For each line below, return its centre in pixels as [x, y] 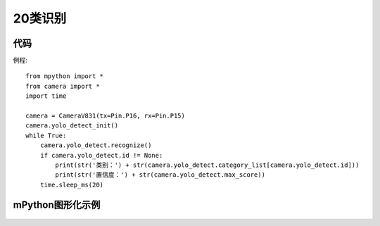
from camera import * [63, 86]
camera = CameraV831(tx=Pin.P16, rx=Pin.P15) [106, 116]
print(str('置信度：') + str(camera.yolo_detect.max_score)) [160, 175]
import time [46, 96]
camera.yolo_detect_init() [72, 126]
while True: [46, 135]
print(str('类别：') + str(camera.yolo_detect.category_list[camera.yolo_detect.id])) [207, 165]
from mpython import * [65, 76]
